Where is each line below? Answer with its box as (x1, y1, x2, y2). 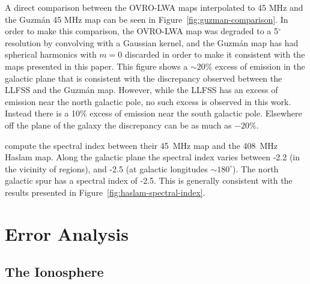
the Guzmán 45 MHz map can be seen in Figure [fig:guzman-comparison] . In (5, 13, 288, 25)
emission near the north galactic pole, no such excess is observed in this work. (5, 95, 291, 107)
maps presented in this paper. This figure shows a (5, 59, 188, 72)
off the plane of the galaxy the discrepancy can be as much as (5, 118, 232, 131)
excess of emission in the (215, 59, 305, 72)
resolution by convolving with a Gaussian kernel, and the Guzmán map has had (5, 36, 299, 49)
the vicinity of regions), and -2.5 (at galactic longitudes (5, 162, 208, 175)
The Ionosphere (5, 262, 104, 281)
